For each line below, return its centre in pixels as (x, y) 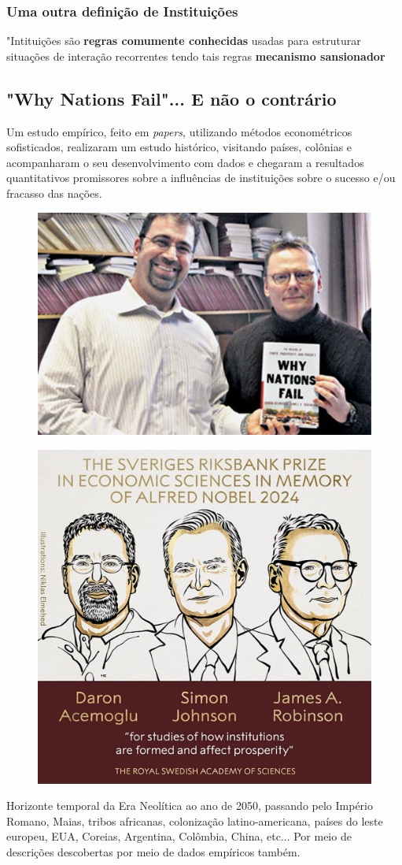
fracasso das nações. (54, 193)
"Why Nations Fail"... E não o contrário (171, 98)
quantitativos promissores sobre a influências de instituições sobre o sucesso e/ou (201, 178)
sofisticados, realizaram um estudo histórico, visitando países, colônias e (179, 147)
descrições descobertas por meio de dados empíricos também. (153, 851)
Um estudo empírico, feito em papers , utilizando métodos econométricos (179, 131)
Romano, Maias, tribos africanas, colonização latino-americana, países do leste (195, 820)
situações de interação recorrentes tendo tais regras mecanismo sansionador (196, 56)
